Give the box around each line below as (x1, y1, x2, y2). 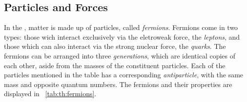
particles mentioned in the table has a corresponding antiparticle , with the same (4, 70, 244, 80)
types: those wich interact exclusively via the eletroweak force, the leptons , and (4, 31, 240, 42)
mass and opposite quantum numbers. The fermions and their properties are (4, 79, 232, 89)
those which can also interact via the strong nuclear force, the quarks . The (4, 41, 226, 51)
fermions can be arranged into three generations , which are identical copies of (4, 50, 236, 60)
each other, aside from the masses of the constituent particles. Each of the (4, 60, 226, 70)
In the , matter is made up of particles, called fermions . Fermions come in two (4, 22, 238, 32)
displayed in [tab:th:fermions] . (4, 88, 97, 99)
